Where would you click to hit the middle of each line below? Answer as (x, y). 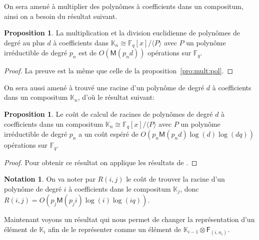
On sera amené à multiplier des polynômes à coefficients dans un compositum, (124, 6)
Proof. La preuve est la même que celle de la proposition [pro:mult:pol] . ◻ (119, 71)
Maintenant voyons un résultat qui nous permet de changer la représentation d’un (129, 219)
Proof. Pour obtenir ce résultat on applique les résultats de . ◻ (101, 162)
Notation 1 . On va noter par (50, 179)
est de (88, 53)
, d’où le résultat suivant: (116, 97)
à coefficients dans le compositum (120, 188)
